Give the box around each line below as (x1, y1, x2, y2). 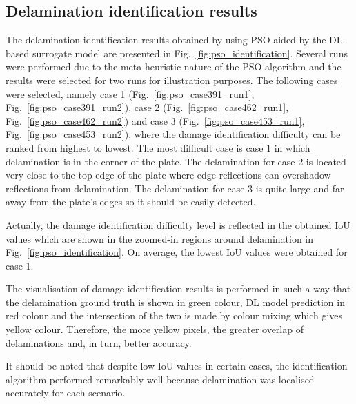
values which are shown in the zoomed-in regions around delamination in (6, 231, 314, 245)
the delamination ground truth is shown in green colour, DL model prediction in (6, 294, 345, 309)
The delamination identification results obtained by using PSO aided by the (6, 32, 326, 47)
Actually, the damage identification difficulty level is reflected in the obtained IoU (6, 217, 350, 232)
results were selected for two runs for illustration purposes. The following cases (6, 72, 338, 87)
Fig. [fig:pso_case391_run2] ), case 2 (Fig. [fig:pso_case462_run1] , (6, 100, 289, 114)
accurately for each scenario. (6, 385, 126, 400)
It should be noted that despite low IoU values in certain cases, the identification (6, 358, 348, 373)
